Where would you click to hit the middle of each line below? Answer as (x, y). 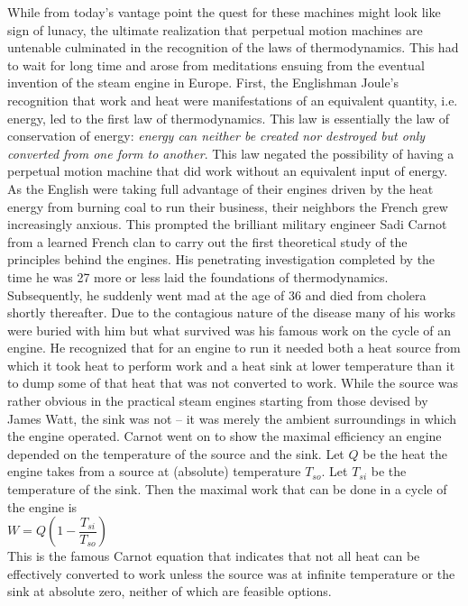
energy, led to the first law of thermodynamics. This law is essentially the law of (229, 118)
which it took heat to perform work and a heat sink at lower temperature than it (231, 365)
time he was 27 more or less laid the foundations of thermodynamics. (198, 276)
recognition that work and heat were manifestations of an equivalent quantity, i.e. (233, 100)
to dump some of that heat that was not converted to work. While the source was (233, 383)
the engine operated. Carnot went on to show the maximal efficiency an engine (225, 436)
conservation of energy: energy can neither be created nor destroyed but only (216, 136)
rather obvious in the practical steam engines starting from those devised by (218, 401)
